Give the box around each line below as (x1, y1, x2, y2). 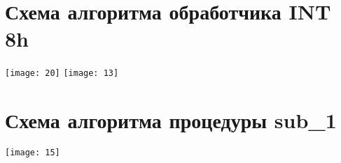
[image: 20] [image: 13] (5, 68, 119, 79)
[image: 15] (5, 148, 60, 158)
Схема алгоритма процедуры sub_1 (5, 106, 337, 134)
